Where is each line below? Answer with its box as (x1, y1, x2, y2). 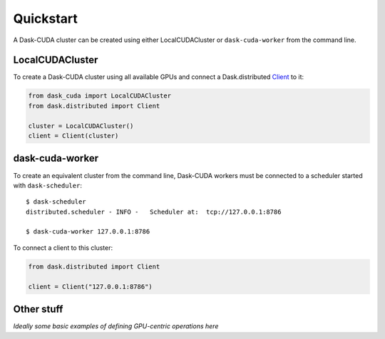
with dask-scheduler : (13, 181, 82, 189)
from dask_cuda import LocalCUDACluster (28, 92, 171, 100)
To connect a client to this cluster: (13, 243, 113, 252)
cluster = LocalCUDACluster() (28, 122, 134, 130)
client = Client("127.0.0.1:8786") (28, 282, 153, 291)
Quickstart (13, 11, 78, 26)
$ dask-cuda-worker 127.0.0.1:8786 (26, 228, 150, 236)
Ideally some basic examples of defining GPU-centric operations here (13, 322, 219, 330)
